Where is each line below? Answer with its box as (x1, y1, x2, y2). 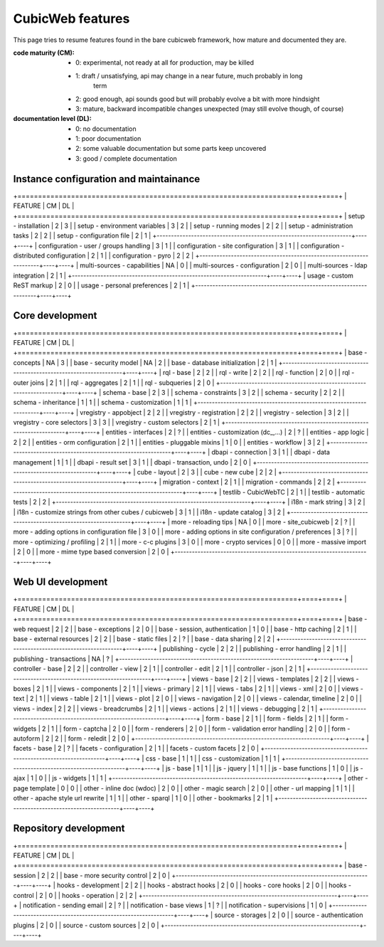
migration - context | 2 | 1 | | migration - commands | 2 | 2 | (162, 477, 335, 487)
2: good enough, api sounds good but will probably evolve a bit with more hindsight (75, 95, 320, 103)
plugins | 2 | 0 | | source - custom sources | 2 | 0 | (13, 921, 159, 929)
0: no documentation (75, 125, 137, 133)
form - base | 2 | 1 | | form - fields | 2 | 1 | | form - (206, 714, 348, 723)
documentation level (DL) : (13, 115, 92, 123)
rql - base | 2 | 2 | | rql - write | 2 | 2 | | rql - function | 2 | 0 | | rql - (162, 369, 355, 377)
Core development (13, 310, 97, 322)
